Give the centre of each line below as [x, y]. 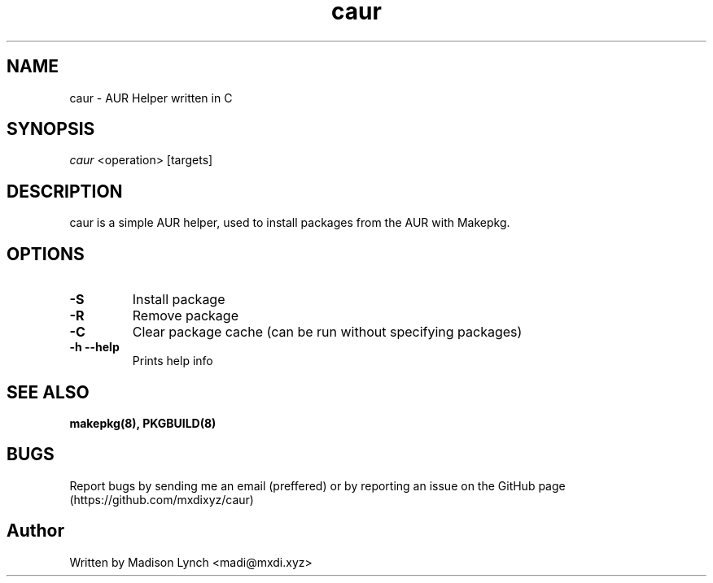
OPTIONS [46, 254]
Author [35, 531]
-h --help [94, 347]
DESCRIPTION [65, 191]
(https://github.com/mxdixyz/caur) [162, 499]
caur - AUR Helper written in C [151, 98]
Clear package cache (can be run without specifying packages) [327, 332]
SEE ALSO [48, 392]
